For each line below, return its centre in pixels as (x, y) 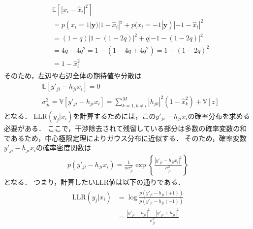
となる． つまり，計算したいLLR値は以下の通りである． (94, 181)
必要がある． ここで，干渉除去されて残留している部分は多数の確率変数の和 (126, 128)
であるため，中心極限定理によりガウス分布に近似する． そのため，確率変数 (125, 138)
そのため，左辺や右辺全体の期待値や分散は (73, 75)
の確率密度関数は (64, 147)
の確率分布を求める (219, 116)
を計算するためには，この (114, 116)
